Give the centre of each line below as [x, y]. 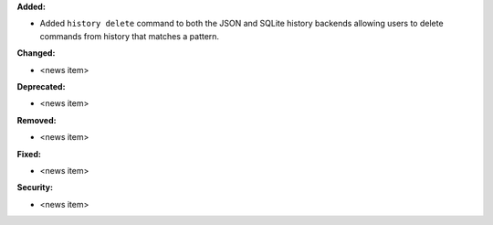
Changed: [36, 53]
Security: [35, 187]
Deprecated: [41, 86]
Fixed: [29, 154]
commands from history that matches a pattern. [129, 36]
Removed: [37, 120]
